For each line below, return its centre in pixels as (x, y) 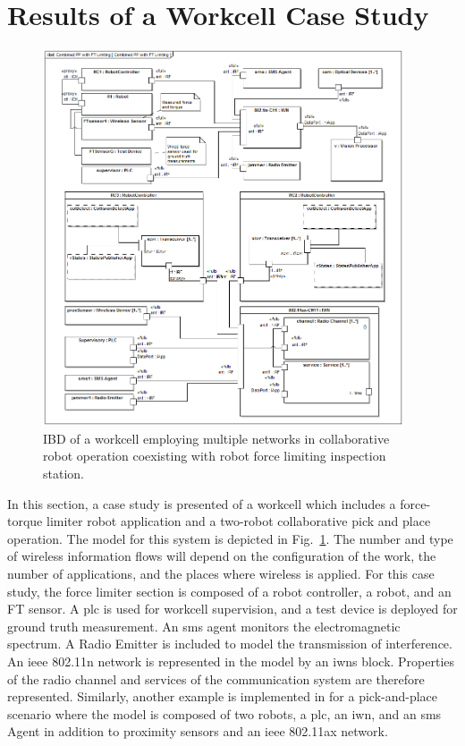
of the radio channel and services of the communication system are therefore (216, 678)
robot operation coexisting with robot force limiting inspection (215, 456)
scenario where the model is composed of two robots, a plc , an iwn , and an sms (224, 713)
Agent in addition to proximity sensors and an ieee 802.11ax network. (198, 731)
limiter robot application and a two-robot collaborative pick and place (238, 521)
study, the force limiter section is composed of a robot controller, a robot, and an (229, 591)
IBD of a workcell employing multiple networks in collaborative (216, 438)
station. (63, 474)
